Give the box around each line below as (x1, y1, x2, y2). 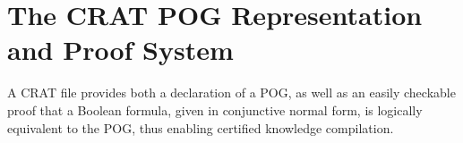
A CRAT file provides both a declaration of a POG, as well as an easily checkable (7, 83, 456, 102)
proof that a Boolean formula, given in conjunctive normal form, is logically (7, 100, 423, 119)
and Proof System (7, 31, 234, 68)
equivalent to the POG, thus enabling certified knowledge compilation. (7, 118, 394, 137)
